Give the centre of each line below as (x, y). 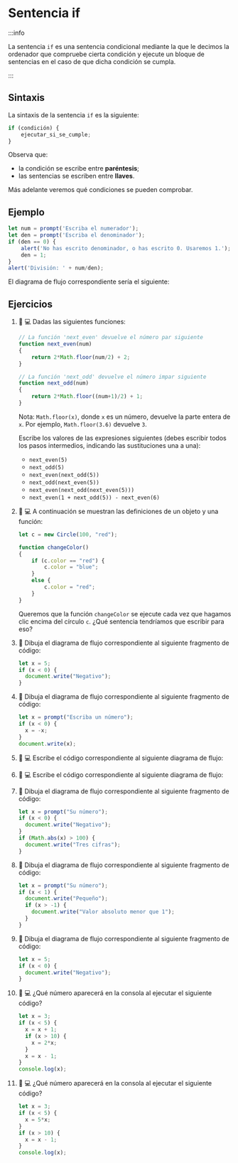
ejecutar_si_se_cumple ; (56, 134)
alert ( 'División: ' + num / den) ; (56, 268)
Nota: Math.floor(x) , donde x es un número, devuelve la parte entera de (124, 417)
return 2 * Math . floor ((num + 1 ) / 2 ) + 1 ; (87, 397)
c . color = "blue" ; (71, 567)
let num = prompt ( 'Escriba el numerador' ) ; (74, 229)
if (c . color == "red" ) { (68, 561)
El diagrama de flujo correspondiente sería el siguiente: (89, 282)
